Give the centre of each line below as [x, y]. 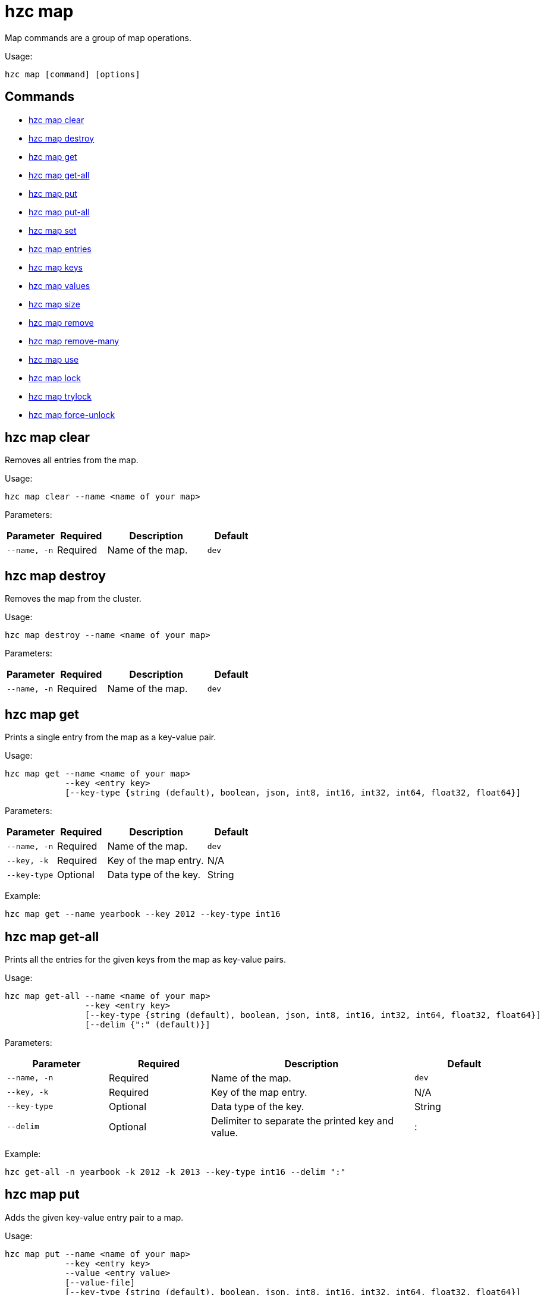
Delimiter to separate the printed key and [302, 1120]
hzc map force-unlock [72, 414]
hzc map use [54, 359]
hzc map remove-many [74, 341]
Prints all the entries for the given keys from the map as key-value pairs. [146, 959]
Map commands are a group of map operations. [98, 37]
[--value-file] [100, 1282]
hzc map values [59, 285]
